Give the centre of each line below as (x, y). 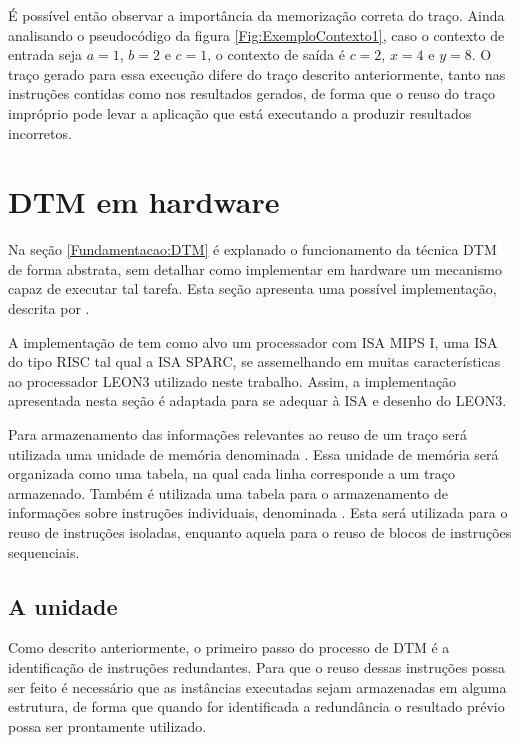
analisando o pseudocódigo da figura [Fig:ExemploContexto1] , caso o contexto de (256, 34)
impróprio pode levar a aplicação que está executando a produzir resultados (240, 112)
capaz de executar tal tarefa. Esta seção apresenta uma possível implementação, (252, 288)
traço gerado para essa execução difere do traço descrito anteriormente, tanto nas (257, 73)
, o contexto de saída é (276, 54)
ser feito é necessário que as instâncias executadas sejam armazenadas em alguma (257, 686)
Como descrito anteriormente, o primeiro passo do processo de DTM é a (229, 647)
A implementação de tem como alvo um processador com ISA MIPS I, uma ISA (253, 341)
